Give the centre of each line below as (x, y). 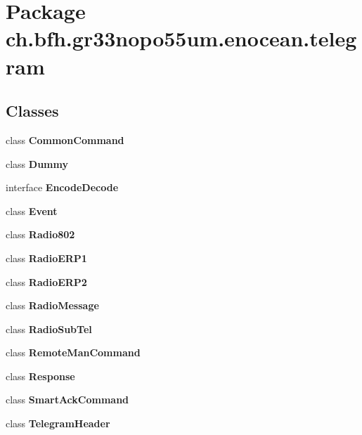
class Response (40, 376)
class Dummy (37, 163)
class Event (32, 210)
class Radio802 (40, 234)
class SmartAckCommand (67, 400)
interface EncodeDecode (62, 187)
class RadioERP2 (46, 281)
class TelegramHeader (58, 423)
